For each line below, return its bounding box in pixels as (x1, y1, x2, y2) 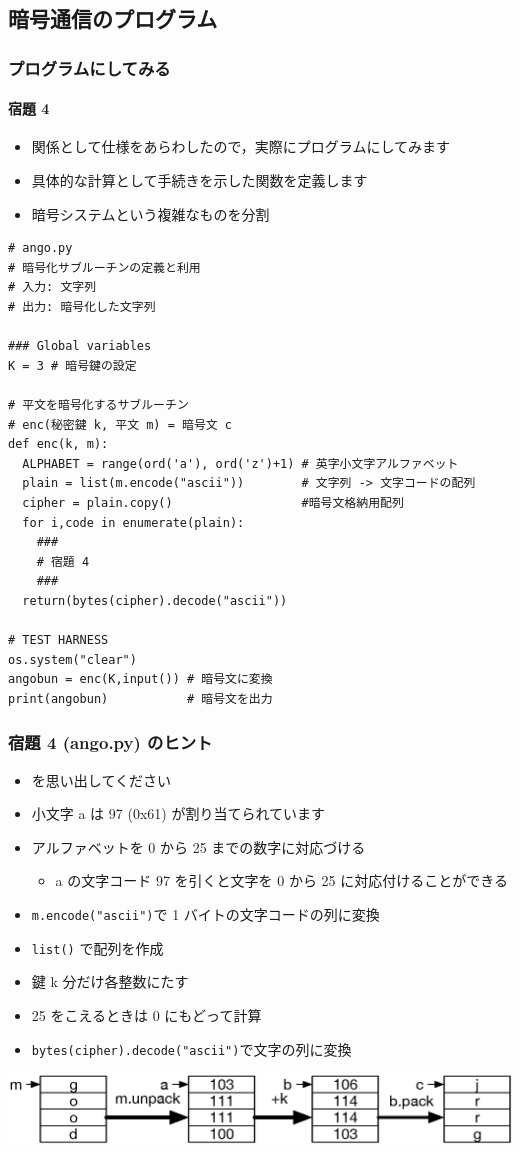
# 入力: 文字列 (8, 280, 97, 295)
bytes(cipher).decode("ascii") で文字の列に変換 (31, 1038, 352, 1059)
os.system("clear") (8, 652, 137, 667)
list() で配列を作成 (31, 937, 164, 958)
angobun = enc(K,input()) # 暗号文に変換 (8, 672, 273, 687)
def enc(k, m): (8, 437, 109, 452)
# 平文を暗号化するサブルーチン (8, 397, 189, 412)
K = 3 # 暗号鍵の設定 (8, 358, 137, 373)
